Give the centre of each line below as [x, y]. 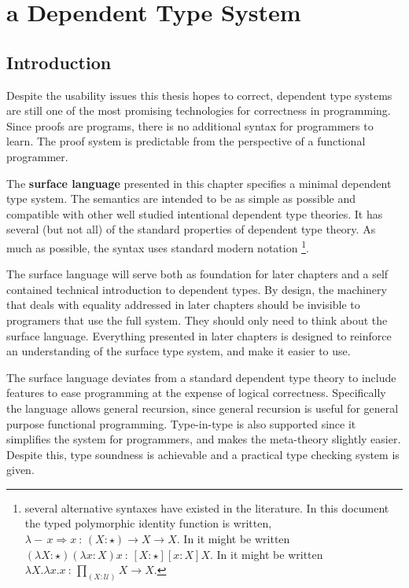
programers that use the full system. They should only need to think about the [197, 320]
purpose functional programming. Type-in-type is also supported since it [181, 423]
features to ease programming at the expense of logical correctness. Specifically [196, 393]
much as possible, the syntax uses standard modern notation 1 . [158, 246]
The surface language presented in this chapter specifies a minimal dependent [199, 183]
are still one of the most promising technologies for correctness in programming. [199, 110]
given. [20, 470]
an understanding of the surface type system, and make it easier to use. [179, 351]
